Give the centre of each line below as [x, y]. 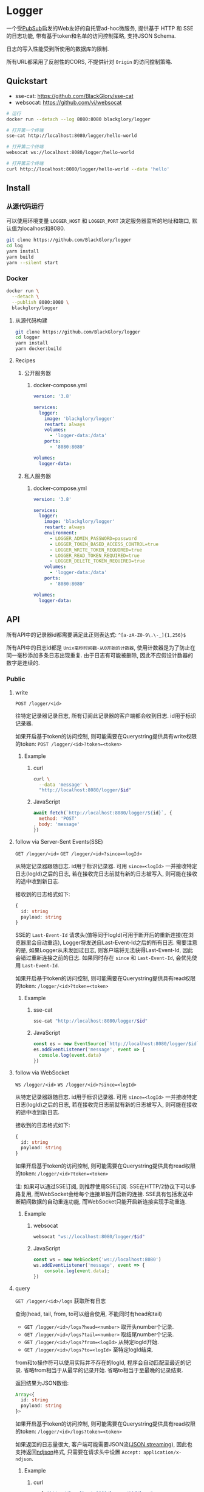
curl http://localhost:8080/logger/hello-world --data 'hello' [88, 169]
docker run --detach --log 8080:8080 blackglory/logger [78, 119]
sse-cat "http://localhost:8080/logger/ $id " [90, 1021]
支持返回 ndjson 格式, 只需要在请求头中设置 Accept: [78, 1452]
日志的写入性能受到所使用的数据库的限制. [58, 49]
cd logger [28, 338]
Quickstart [27, 81]
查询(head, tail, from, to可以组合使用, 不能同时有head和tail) [89, 1314]
